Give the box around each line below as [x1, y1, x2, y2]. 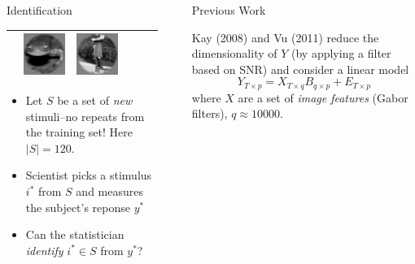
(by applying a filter [291, 45, 391, 62]
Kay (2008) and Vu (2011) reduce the [191, 28, 379, 45]
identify [25, 241, 63, 258]
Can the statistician [25, 226, 124, 243]
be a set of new [57, 92, 133, 109]
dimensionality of [191, 45, 277, 62]
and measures [76, 183, 143, 200]
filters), [191, 105, 228, 122]
